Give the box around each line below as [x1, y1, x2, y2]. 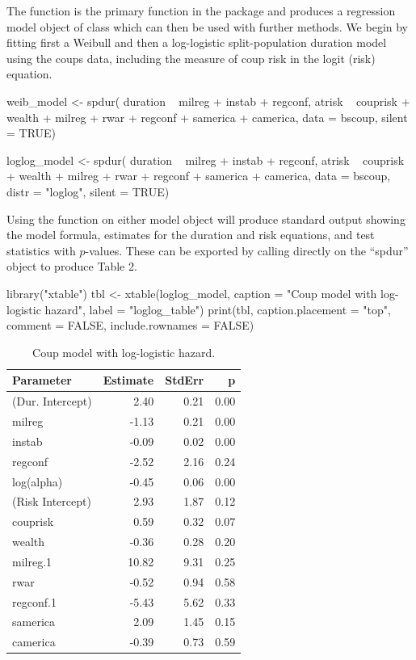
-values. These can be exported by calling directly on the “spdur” [85, 242, 409, 259]
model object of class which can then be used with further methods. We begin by [6, 18, 408, 35]
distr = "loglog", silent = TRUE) [6, 183, 170, 200]
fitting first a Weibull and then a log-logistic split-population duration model [6, 34, 387, 51]
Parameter [12, 372, 72, 389]
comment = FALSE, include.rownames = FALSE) [6, 317, 254, 334]
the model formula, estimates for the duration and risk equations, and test [6, 226, 375, 243]
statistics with [6, 242, 76, 259]
